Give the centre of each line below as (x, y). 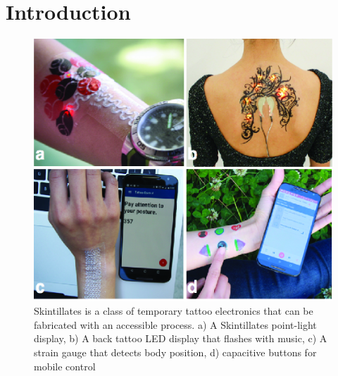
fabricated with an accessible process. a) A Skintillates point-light (175, 324)
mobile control (65, 366)
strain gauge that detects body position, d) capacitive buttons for (175, 352)
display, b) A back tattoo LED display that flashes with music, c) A (181, 338)
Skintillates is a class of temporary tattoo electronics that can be (174, 311)
